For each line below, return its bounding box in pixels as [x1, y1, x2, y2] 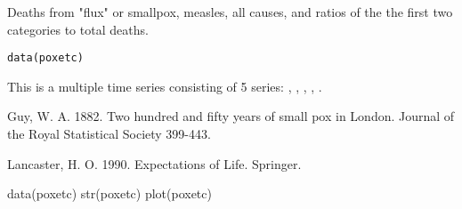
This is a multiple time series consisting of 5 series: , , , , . [7, 76, 322, 95]
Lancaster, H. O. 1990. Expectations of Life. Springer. [7, 154, 302, 173]
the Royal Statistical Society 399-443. [7, 125, 211, 143]
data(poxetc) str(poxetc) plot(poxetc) [7, 184, 212, 203]
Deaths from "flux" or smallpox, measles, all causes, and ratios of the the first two [7, 3, 453, 20]
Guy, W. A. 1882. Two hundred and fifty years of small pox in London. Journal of [7, 107, 455, 125]
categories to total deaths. [7, 20, 149, 38]
